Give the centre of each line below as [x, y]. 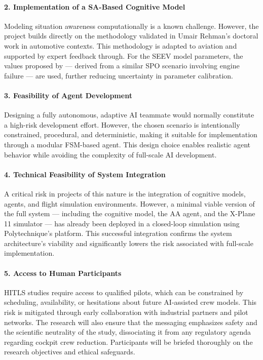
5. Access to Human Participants [63, 273]
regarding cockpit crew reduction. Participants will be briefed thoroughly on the [128, 342]
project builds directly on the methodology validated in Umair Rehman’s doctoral [131, 36]
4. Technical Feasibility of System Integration [85, 174]
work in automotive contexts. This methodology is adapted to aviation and [121, 45]
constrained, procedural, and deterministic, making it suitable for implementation [131, 134]
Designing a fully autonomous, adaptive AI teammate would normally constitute [129, 115]
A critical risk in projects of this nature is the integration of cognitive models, [125, 193]
